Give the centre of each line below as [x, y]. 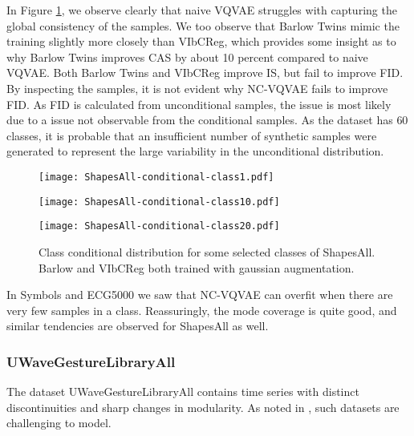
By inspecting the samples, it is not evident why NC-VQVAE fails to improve [197, 88]
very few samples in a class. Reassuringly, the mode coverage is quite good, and [202, 310]
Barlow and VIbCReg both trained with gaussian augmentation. [197, 267]
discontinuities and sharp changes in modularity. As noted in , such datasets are [203, 407]
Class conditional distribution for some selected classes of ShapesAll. [207, 251]
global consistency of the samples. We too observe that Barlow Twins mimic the [203, 25]
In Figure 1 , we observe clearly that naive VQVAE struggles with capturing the [202, 10]
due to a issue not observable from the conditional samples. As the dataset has [200, 120]
